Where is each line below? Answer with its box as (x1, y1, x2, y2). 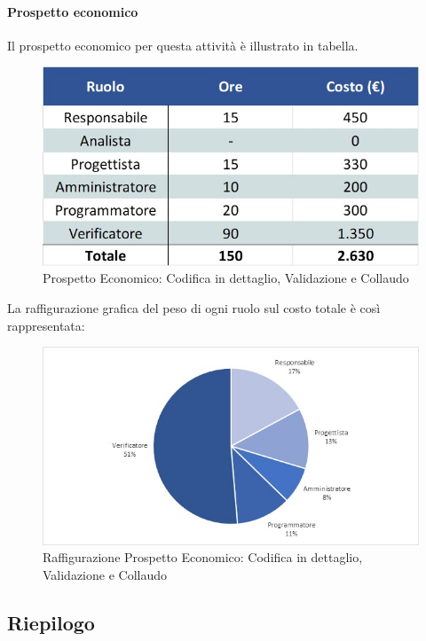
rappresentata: (7, 316, 85, 334)
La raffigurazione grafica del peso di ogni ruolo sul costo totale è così (7, 299, 381, 317)
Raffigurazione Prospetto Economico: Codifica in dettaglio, (43, 548, 363, 567)
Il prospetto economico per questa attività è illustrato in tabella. (7, 35, 359, 54)
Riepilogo (7, 608, 95, 636)
